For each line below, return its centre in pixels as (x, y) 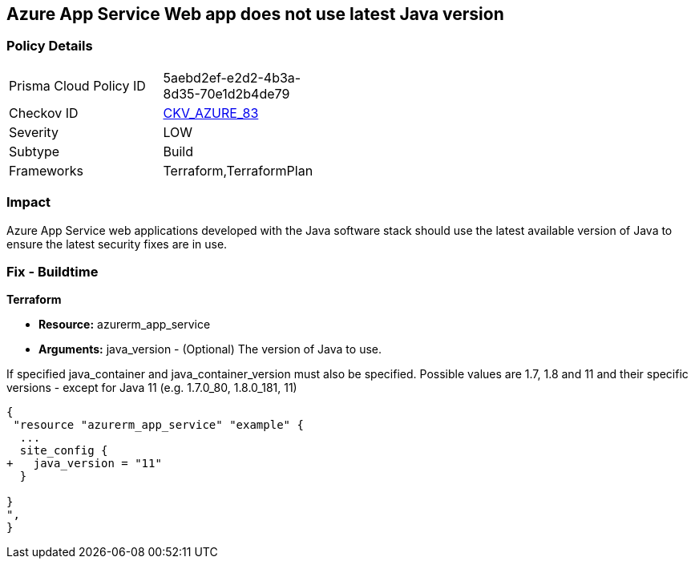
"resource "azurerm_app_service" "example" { (158, 425)
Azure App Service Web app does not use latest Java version (255, 14)
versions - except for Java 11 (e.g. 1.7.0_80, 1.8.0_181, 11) (152, 388)
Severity (34, 132)
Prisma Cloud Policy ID (77, 85)
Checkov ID (44, 113)
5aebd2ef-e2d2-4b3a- (232, 77)
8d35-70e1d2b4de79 (226, 93)
